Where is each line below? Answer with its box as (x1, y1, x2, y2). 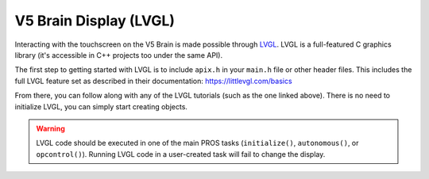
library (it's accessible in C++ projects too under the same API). (14, 50, 222, 59)
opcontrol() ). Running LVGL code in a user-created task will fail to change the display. (36, 149, 326, 158)
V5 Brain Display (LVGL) (14, 12, 175, 29)
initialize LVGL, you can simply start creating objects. (14, 101, 188, 111)
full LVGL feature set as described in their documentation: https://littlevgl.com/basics (14, 76, 293, 86)
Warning (36, 124, 65, 133)
